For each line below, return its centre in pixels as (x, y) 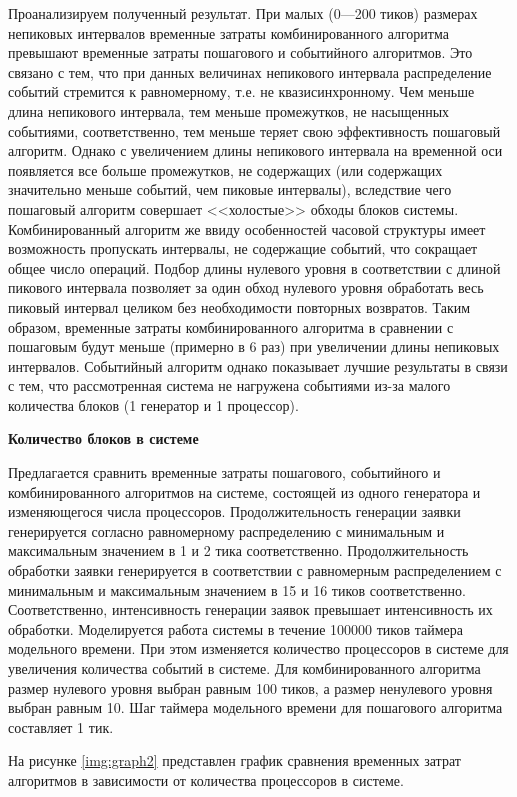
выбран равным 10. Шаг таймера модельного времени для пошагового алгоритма (255, 707)
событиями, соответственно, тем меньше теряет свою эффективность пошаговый (254, 130)
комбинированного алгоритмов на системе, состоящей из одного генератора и (244, 491)
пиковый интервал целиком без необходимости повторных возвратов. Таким (239, 306)
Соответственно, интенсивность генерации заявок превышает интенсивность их (250, 609)
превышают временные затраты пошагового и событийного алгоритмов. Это (240, 52)
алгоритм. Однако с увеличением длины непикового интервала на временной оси (255, 150)
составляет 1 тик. (61, 726)
